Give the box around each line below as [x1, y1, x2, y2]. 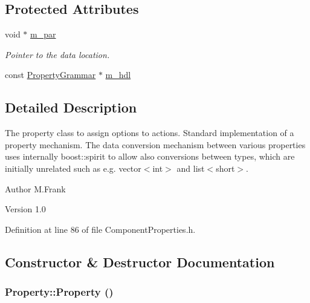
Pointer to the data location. [5, 48, 110, 60]
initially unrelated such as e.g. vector [5, 161, 141, 174]
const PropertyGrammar [5, 68, 96, 81]
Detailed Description [5, 98, 137, 117]
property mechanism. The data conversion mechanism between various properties [5, 138, 306, 151]
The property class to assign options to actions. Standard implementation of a [5, 126, 294, 139]
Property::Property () [5, 284, 114, 299]
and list [176, 161, 205, 174]
